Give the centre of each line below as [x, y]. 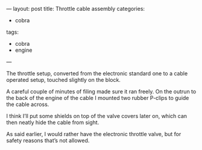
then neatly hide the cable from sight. [53, 122]
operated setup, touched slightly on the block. [63, 80]
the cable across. [28, 104]
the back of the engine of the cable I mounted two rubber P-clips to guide [98, 98]
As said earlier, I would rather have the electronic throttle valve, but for [94, 134]
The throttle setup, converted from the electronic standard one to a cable [97, 73]
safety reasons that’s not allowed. [48, 140]
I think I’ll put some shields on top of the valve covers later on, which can [97, 116]
